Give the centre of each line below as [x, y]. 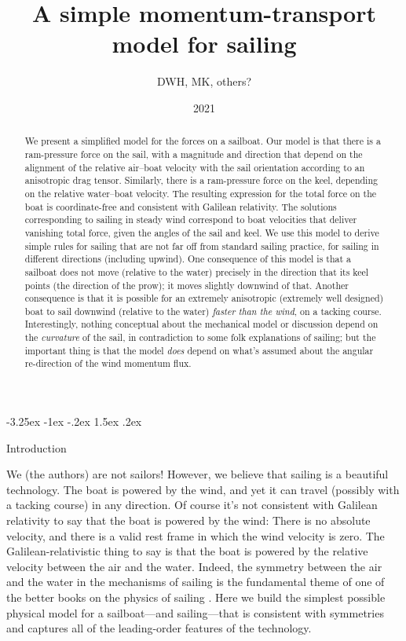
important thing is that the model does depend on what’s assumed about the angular [199, 350]
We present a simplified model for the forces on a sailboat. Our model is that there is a [203, 141]
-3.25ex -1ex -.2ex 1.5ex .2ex [74, 421]
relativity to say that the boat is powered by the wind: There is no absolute [188, 520]
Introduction [37, 447]
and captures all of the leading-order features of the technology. [159, 628]
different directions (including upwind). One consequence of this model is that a [188, 259]
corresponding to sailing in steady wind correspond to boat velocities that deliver [191, 220]
